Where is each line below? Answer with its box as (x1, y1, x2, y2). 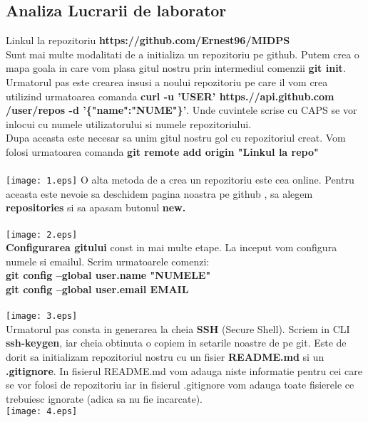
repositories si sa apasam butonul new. (6, 200, 186, 215)
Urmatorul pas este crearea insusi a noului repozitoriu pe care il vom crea (6, 74, 328, 89)
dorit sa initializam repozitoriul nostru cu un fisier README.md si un (6, 349, 324, 364)
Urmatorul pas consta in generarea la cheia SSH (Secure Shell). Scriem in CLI (6, 321, 350, 336)
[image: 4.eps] (6, 406, 78, 417)
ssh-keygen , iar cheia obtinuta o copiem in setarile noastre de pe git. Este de (6, 335, 347, 350)
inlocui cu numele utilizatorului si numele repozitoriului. (6, 116, 252, 131)
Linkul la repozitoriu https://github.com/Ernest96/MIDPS (6, 33, 290, 48)
